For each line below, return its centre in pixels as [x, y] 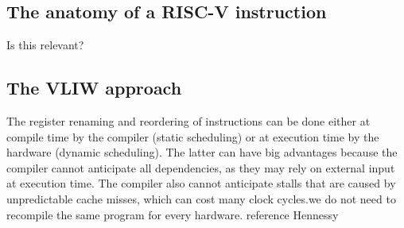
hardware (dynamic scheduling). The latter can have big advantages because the [202, 152]
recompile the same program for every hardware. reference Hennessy [173, 214]
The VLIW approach [94, 88]
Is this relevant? [45, 45]
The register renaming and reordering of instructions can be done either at [188, 121]
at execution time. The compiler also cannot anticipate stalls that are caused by [201, 183]
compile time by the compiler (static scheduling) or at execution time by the [193, 136]
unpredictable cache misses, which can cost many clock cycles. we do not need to [201, 198]
